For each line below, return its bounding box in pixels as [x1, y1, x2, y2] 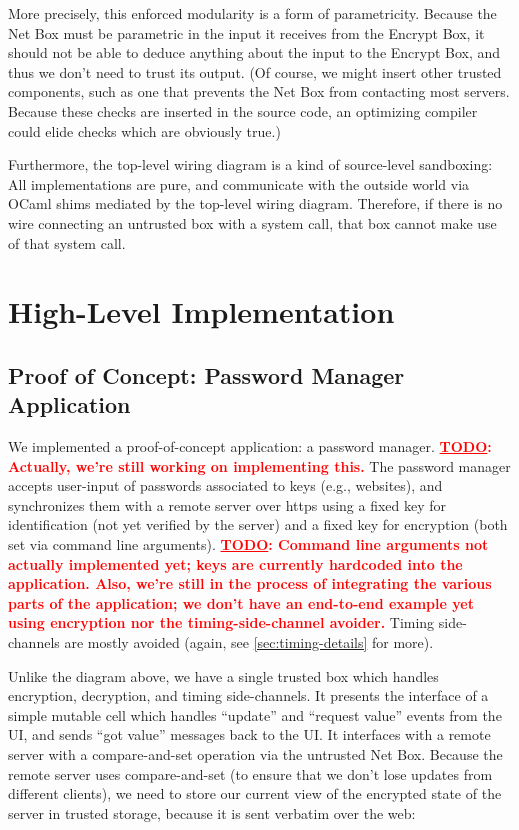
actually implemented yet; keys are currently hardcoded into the [8, 553, 463, 574]
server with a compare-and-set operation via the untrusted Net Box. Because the [8, 744, 503, 764]
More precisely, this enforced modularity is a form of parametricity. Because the [8, 3, 497, 23]
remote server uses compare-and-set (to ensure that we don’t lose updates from [8, 763, 493, 784]
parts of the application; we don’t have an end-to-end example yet [8, 592, 474, 613]
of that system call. [8, 232, 126, 253]
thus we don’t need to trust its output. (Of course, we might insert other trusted [8, 61, 502, 82]
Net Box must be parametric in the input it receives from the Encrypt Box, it [8, 22, 485, 43]
